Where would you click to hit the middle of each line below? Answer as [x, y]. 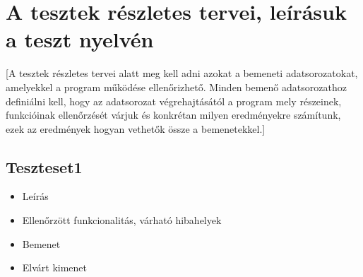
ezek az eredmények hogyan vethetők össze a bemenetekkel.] [136, 128]
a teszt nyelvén [80, 39]
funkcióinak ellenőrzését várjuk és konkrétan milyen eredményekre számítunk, [173, 115]
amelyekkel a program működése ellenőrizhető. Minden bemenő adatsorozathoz [176, 87]
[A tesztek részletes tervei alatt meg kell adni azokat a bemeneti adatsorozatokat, [182, 73]
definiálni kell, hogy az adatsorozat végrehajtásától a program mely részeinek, [174, 101]
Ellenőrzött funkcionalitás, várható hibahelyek [122, 220]
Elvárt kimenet [55, 267]
